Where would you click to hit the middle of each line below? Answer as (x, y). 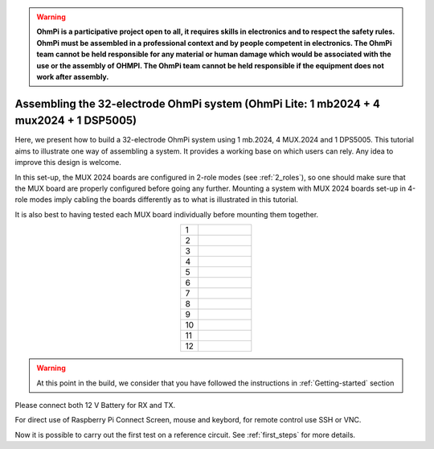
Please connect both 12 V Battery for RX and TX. (95, 405)
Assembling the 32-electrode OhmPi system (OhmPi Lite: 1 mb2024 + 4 (198, 103)
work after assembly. (73, 76)
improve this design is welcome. (68, 163)
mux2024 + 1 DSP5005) (76, 121)
